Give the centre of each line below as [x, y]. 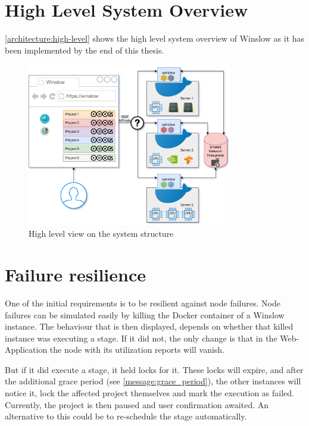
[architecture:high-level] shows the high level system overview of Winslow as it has [155, 38]
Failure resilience [75, 274]
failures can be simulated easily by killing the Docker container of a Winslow [145, 314]
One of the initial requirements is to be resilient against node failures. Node [143, 303]
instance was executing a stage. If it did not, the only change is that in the [141, 338]
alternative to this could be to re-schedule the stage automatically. [126, 416]
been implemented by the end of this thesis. [85, 50]
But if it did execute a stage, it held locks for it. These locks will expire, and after [154, 369]
